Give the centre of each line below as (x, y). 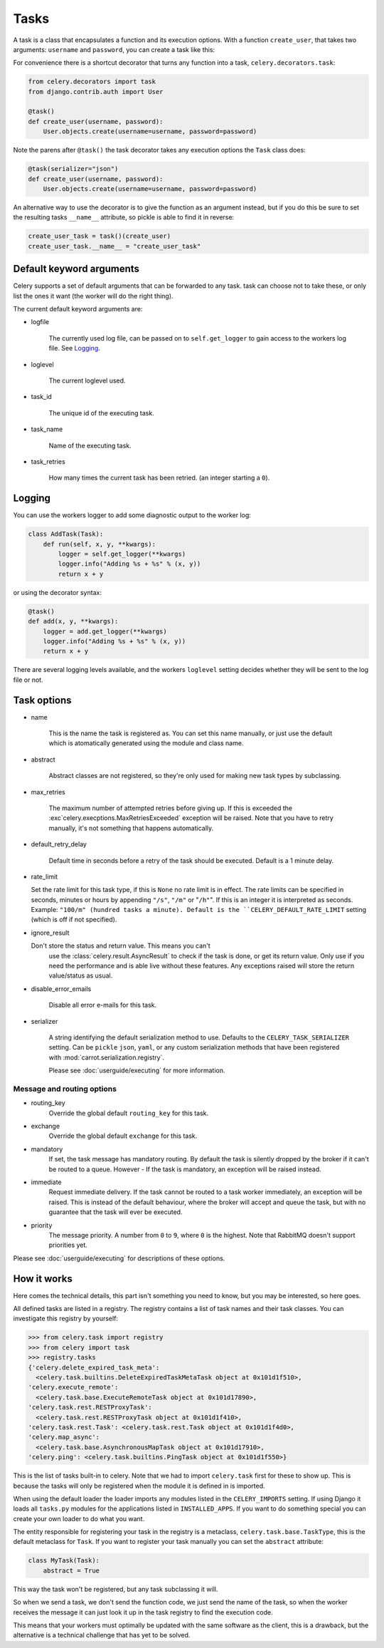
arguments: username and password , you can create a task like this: (114, 49)
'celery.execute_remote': (73, 1387)
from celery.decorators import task (92, 82)
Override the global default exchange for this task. (123, 1136)
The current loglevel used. (87, 380)
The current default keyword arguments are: (78, 309)
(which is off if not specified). (74, 920)
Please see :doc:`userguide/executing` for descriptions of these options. (119, 1258)
